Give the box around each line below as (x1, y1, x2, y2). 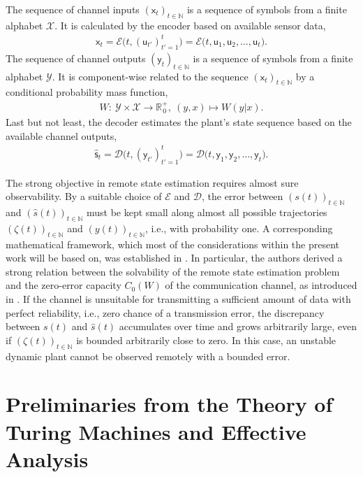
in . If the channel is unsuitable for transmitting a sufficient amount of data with (6, 292, 351, 306)
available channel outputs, (6, 128, 117, 143)
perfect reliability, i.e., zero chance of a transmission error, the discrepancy (6, 305, 325, 320)
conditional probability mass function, (6, 85, 168, 99)
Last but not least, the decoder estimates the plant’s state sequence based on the (6, 115, 352, 129)
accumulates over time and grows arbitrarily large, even (119, 319, 357, 334)
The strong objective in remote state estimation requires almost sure (6, 175, 299, 190)
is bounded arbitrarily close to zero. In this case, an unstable (76, 332, 336, 347)
